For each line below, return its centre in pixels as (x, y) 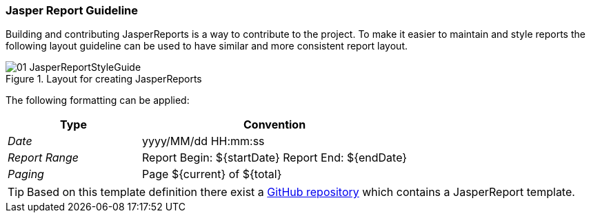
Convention (275, 125)
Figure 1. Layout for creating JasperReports (104, 79)
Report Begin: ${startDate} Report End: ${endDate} (275, 158)
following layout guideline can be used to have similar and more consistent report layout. (207, 46)
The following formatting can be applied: (98, 100)
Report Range (43, 158)
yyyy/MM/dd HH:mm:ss (203, 141)
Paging (26, 174)
